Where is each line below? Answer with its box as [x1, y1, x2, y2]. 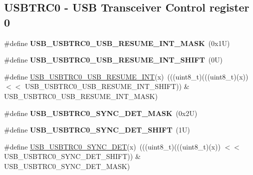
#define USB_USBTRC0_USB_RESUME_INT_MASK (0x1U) [4, 37, 230, 48]
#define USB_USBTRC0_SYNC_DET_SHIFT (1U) [4, 124, 190, 135]
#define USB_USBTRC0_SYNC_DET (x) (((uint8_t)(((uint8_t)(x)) [4, 141, 221, 151]
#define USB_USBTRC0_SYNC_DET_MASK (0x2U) [4, 107, 198, 118]
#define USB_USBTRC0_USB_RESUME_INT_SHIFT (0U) [4, 54, 223, 65]
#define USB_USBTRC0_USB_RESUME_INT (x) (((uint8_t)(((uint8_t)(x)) [4, 71, 249, 81]
